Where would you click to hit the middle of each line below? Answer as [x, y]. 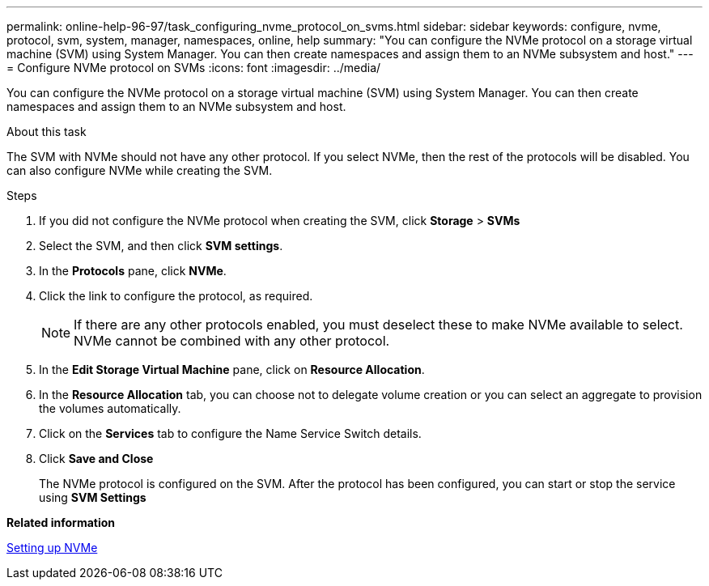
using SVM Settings [93, 497]
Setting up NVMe [52, 548]
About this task [47, 132]
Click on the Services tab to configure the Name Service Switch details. [230, 433]
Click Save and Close [96, 459]
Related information [61, 522]
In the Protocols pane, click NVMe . [133, 271]
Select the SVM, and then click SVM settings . [161, 246]
